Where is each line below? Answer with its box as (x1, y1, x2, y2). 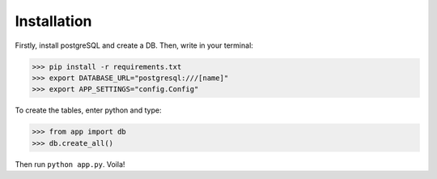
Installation (15, 12, 92, 30)
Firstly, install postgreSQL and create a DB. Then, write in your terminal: (15, 40, 254, 50)
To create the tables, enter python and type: (15, 105, 162, 115)
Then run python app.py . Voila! (15, 159, 125, 169)
